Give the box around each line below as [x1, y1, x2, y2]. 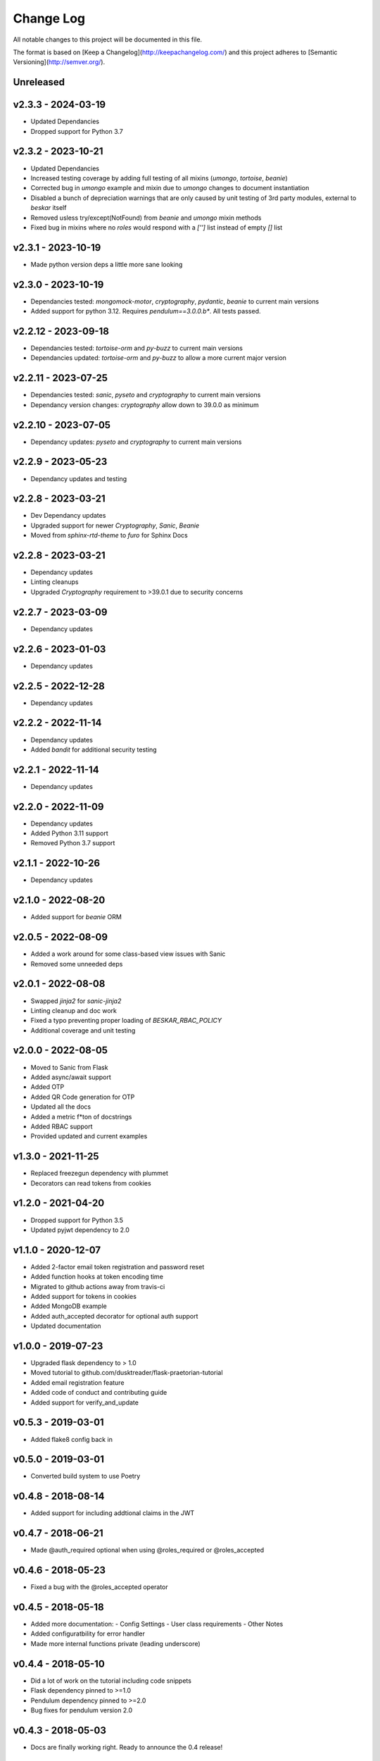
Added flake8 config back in [30, 1435, 113, 1443]
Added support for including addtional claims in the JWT [30, 1509, 195, 1517]
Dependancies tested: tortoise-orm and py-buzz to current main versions [30, 344, 243, 352]
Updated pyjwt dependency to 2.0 [30, 1226, 130, 1234]
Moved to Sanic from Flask [30, 1063, 108, 1071]
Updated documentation [30, 1321, 101, 1331]
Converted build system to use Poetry [30, 1472, 141, 1481]
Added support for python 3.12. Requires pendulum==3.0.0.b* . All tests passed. [30, 307, 261, 316]
